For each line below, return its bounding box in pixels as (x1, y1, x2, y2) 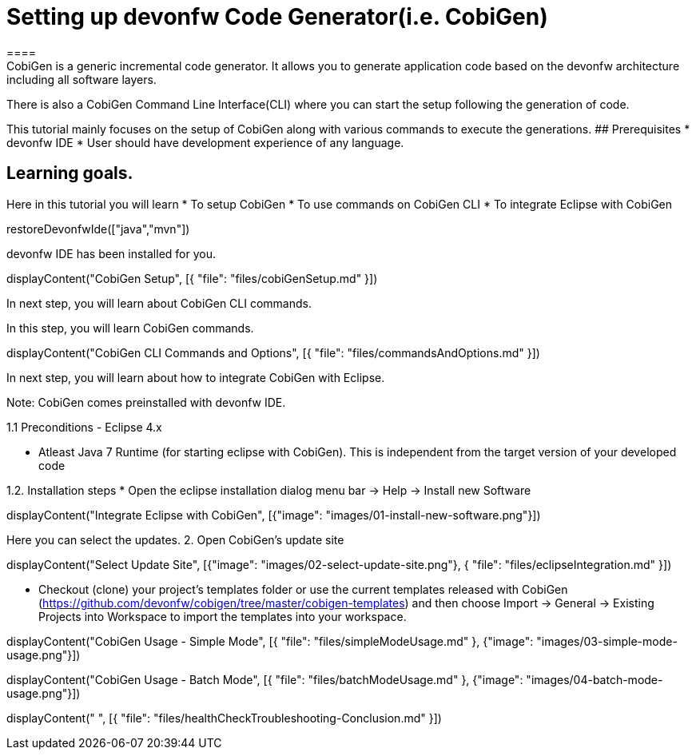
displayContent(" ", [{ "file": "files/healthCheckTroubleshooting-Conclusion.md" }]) (6, 710, 442, 725)
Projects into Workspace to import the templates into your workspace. (38, 609, 407, 623)
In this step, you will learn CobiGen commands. (6, 320, 254, 335)
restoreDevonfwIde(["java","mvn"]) (6, 221, 190, 236)
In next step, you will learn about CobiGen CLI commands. (6, 296, 312, 310)
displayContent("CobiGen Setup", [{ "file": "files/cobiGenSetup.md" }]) (6, 271, 378, 285)
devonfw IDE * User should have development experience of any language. (6, 135, 404, 149)
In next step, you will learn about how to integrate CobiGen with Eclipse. (6, 370, 385, 384)
